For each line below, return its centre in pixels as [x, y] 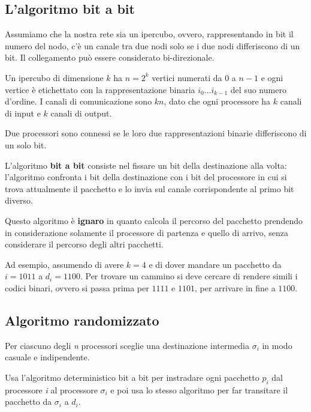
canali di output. [81, 113]
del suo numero [258, 89]
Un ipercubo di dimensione [54, 77]
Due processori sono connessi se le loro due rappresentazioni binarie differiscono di [156, 133]
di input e [23, 113]
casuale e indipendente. [47, 357]
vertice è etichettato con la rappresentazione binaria [100, 89]
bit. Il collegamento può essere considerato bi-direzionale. [110, 57]
